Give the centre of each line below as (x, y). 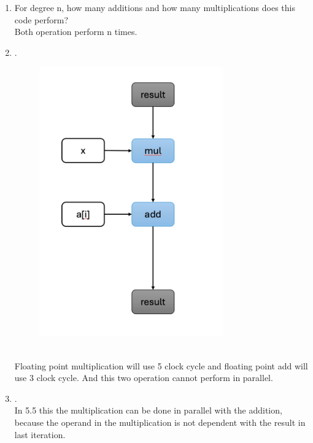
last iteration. (40, 434)
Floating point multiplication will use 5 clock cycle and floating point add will (161, 365)
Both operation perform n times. (76, 32)
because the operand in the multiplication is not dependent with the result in (160, 422)
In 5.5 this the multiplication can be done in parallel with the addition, (148, 410)
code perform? (41, 19)
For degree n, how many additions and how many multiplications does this (155, 7)
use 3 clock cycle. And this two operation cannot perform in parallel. (144, 378)
